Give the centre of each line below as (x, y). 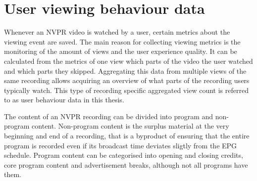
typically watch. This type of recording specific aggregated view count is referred (126, 90)
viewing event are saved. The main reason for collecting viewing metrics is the (122, 41)
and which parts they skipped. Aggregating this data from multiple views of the (125, 70)
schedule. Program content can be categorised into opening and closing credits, (124, 155)
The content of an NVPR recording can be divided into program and (109, 116)
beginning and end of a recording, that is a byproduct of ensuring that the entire (127, 136)
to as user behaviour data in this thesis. (64, 100)
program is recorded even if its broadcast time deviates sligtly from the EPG (121, 145)
